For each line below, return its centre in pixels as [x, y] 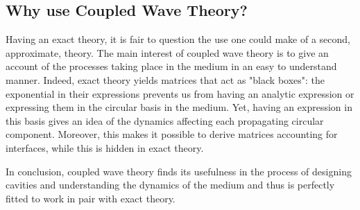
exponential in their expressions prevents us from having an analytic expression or [180, 93]
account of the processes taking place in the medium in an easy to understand [171, 66]
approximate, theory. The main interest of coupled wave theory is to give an [167, 52]
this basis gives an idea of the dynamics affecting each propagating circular [165, 120]
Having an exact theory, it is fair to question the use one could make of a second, [178, 39]
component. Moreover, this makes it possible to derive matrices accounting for [172, 134]
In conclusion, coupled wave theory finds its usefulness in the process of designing [179, 171]
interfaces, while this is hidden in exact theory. [105, 147]
